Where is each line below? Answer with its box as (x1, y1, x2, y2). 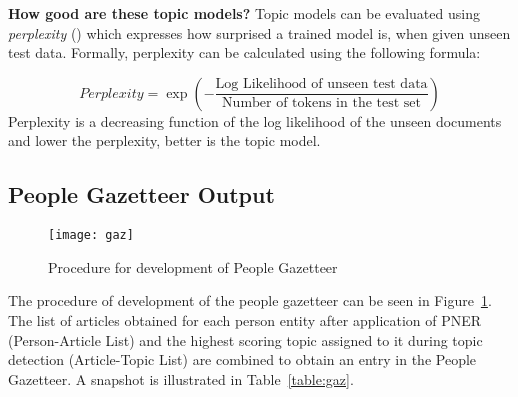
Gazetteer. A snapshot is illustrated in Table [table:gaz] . (8, 368, 354, 389)
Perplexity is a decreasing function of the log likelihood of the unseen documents (8, 110, 502, 131)
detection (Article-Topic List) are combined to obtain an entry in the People (8, 349, 477, 370)
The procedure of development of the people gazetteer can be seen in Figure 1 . (8, 290, 492, 311)
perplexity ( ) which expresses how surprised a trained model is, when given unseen (8, 22, 511, 43)
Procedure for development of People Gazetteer (48, 256, 338, 277)
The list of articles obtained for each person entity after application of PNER (8, 310, 482, 331)
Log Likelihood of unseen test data (215, 77, 428, 92)
